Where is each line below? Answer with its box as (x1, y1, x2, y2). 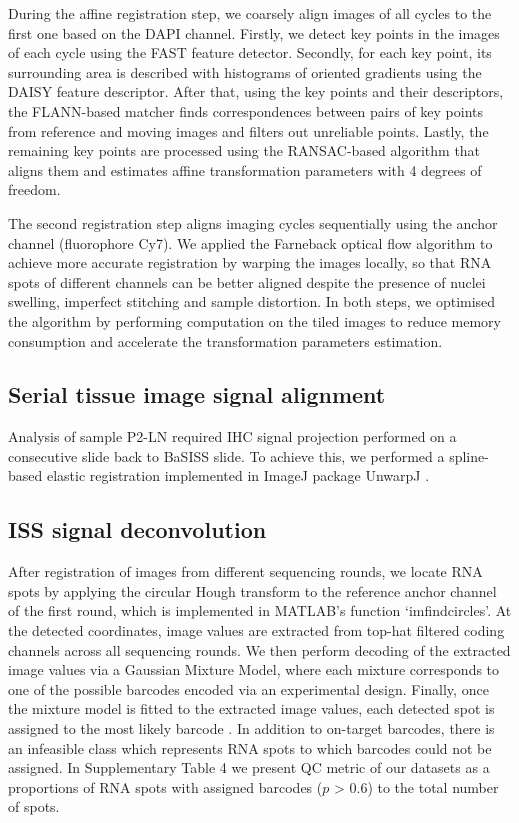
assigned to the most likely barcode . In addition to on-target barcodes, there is (8, 718, 495, 739)
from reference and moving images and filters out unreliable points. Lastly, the (8, 120, 489, 141)
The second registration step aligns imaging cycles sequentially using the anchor (8, 212, 498, 233)
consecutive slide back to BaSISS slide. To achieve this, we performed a (8, 445, 445, 466)
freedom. (8, 179, 61, 200)
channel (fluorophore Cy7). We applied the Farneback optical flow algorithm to (8, 232, 493, 253)
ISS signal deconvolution (8, 514, 267, 545)
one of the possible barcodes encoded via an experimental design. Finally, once (8, 678, 489, 699)
